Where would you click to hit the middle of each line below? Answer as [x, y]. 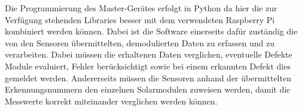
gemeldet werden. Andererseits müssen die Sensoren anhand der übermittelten [148, 77]
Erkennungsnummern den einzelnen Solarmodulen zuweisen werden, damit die [148, 89]
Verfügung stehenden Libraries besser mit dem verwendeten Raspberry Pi [140, 19]
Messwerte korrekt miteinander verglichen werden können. [111, 101]
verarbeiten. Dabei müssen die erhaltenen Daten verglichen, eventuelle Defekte [149, 54]
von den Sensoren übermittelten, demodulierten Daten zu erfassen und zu [140, 42]
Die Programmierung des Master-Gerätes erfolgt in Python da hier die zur [141, 8]
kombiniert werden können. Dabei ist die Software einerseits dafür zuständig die [151, 31]
